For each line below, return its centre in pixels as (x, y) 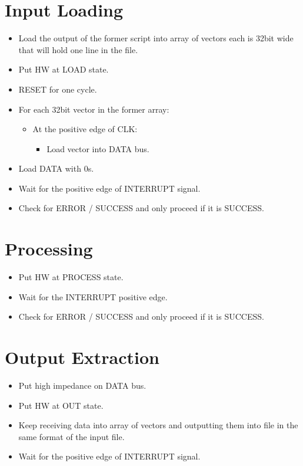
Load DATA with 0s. (56, 168)
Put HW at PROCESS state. (71, 277)
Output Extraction (82, 357)
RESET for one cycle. (58, 89)
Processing (49, 249)
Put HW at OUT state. (61, 405)
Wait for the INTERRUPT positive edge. (93, 296)
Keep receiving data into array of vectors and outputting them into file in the (158, 425)
